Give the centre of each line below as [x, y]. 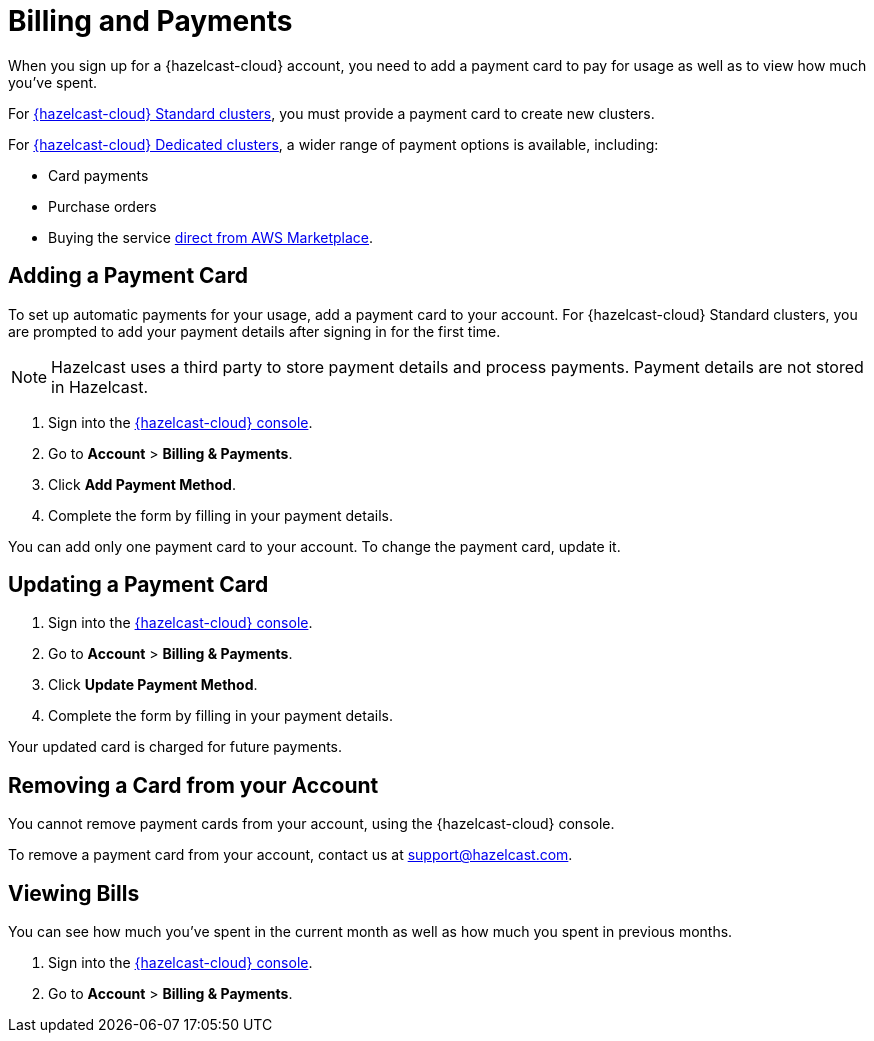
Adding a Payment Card [128, 276]
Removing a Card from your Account [193, 785]
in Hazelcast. [100, 386]
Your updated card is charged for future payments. [175, 747]
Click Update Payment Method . [153, 685]
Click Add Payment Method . [142, 484]
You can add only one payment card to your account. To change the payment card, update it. [314, 546]
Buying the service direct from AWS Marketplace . [211, 237]
